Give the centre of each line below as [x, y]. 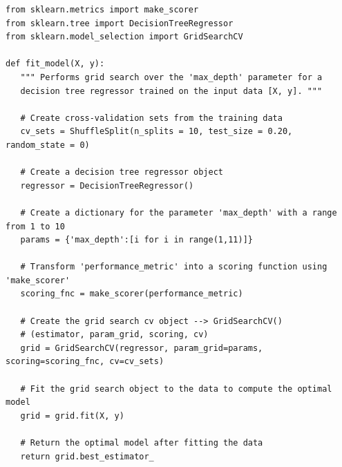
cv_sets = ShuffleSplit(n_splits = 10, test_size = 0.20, [156, 132]
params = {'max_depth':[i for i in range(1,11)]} [136, 240]
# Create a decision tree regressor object [122, 172]
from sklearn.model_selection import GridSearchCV [124, 37]
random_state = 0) [48, 145]
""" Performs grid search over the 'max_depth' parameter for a [171, 77]
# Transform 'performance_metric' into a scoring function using [174, 267]
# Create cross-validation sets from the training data [151, 118]
